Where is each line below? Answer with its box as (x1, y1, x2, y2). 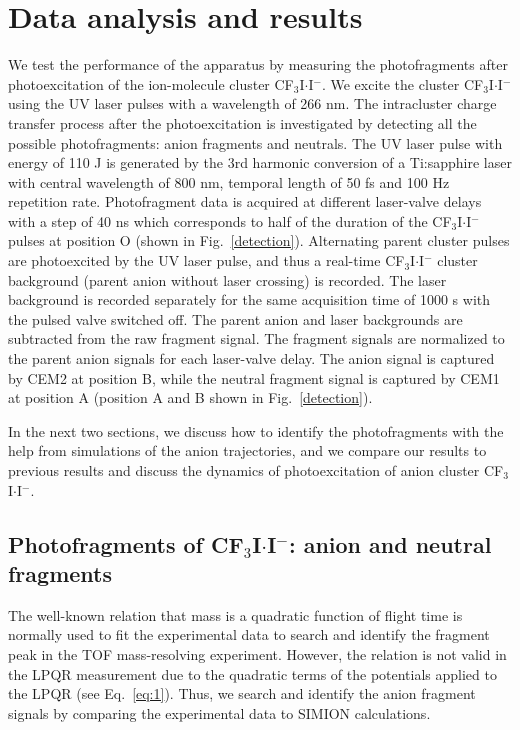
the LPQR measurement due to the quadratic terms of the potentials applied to (8, 663, 497, 684)
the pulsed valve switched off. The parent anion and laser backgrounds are (8, 308, 463, 329)
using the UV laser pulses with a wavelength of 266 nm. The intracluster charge (8, 93, 497, 114)
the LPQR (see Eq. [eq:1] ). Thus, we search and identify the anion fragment (8, 683, 476, 704)
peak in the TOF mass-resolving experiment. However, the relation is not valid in (8, 643, 507, 664)
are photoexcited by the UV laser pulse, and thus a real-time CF (8, 250, 405, 271)
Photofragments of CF (8, 528, 244, 559)
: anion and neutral (288, 528, 492, 559)
